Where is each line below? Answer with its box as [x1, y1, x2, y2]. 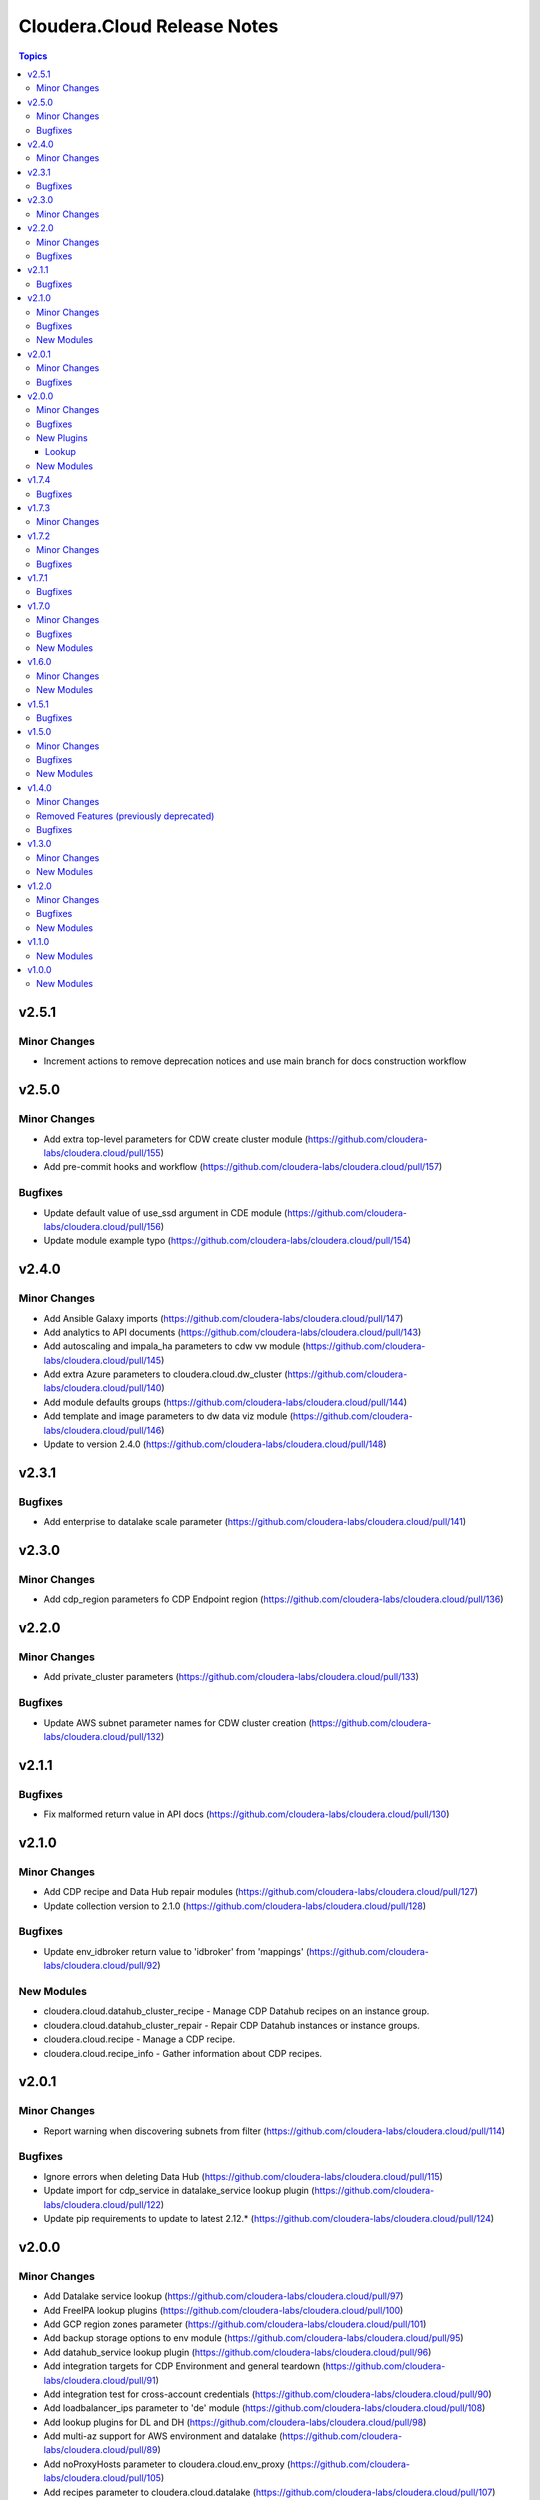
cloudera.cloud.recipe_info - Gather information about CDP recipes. [43, 2047, 323, 2059]
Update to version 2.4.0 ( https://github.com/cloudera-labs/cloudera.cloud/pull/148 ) [43, 1438, 387, 1450]
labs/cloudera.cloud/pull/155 [43, 1147, 161, 1159]
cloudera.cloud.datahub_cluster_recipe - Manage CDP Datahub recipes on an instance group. [43, 2005, 430, 2017]
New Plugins [36, 432, 89, 444]
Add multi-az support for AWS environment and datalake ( [43, 2430, 283, 2442]
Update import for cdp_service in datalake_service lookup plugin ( [43, 2185, 315, 2197]
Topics [18, 50, 48, 62]
